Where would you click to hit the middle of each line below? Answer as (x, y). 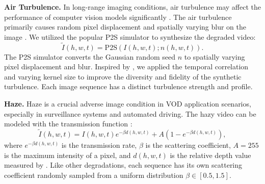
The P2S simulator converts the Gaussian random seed (90, 56)
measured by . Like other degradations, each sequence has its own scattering (123, 165)
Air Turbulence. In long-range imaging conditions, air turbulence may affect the (132, 7)
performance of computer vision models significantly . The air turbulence (118, 17)
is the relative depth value (210, 155)
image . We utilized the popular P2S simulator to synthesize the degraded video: (130, 36)
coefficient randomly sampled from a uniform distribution (94, 175)
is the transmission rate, (99, 144)
